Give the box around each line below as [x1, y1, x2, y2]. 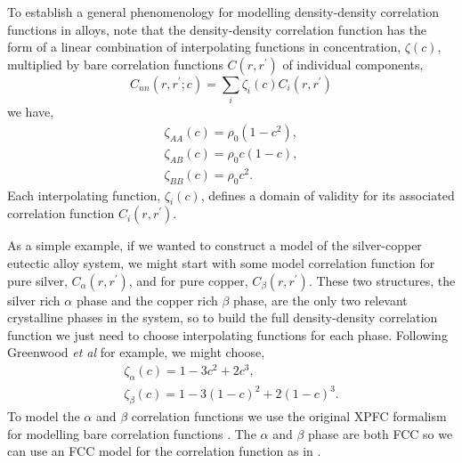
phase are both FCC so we [308, 424, 453, 443]
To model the [7, 407, 80, 426]
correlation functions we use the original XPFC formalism [131, 407, 447, 426]
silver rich [7, 290, 61, 309]
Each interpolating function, [7, 185, 161, 204]
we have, [7, 102, 54, 121]
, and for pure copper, [128, 271, 248, 289]
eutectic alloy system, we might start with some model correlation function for [7, 254, 435, 272]
